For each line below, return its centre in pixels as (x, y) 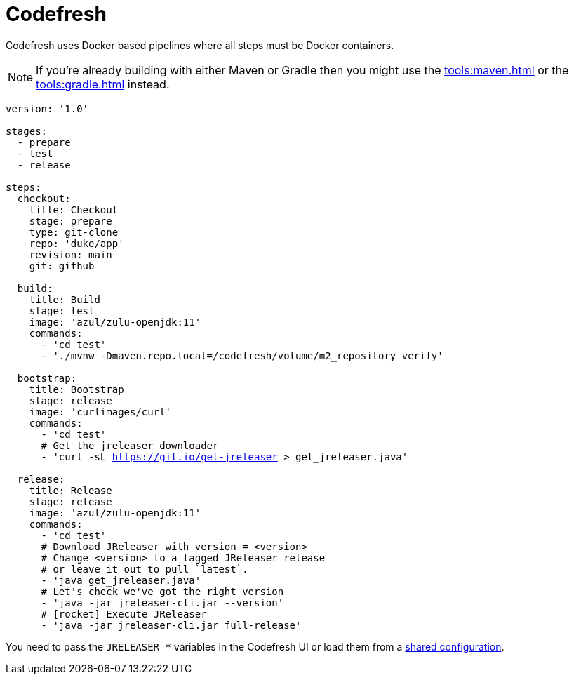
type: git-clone (74, 232)
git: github (62, 266)
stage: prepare (71, 221)
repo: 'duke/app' (76, 243)
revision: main (71, 254)
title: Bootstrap (76, 389)
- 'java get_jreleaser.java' (121, 580)
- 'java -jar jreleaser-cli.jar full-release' (171, 625)
